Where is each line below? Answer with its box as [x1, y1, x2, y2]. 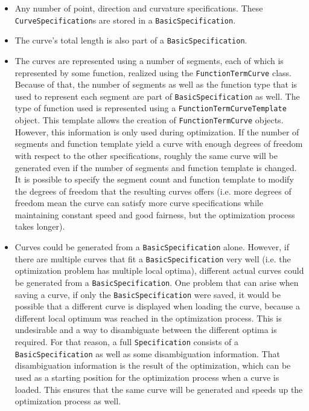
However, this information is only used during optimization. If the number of [14, 125, 299, 138]
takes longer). [14, 220, 65, 233]
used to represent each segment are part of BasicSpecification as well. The [14, 89, 300, 102]
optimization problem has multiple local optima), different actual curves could [14, 264, 304, 277]
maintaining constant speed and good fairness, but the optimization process [14, 208, 295, 221]
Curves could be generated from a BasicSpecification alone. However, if [14, 241, 289, 253]
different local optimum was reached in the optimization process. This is [14, 311, 282, 324]
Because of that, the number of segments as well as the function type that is [14, 78, 298, 91]
